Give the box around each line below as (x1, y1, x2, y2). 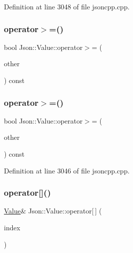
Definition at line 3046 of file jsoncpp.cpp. (4, 165, 130, 175)
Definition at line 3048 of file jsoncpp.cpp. (4, 1, 130, 11)
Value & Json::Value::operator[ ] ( (4, 206, 102, 216)
